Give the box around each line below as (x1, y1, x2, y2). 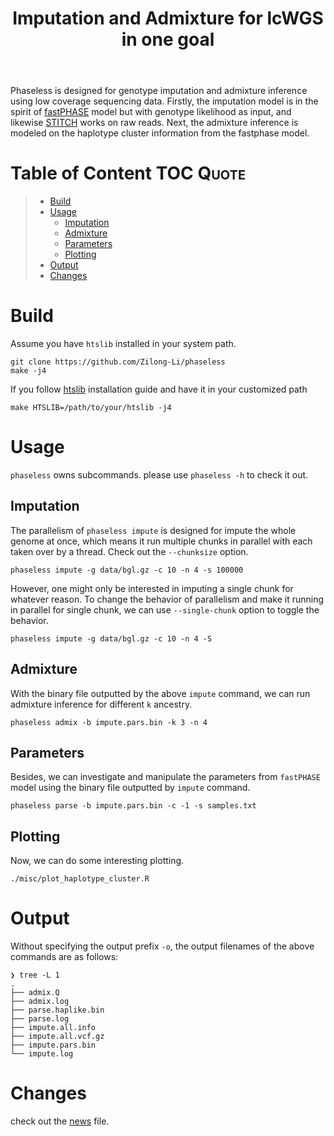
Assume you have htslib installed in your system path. (10, 338, 237, 350)
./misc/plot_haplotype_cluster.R (10, 874, 150, 884)
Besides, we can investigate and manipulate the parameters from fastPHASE (10, 771, 321, 783)
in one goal (121, 28, 215, 51)
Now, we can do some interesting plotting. (10, 855, 185, 867)
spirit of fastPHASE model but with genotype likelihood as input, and (10, 106, 292, 118)
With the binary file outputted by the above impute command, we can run (10, 687, 311, 699)
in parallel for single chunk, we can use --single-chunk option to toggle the (10, 603, 320, 616)
